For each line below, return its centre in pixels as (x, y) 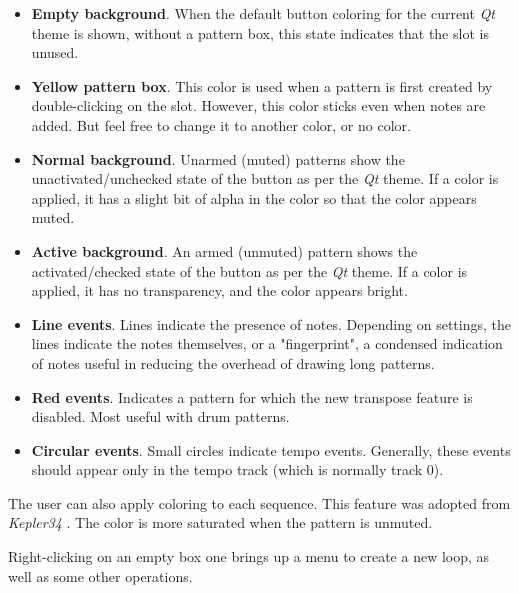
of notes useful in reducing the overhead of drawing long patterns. (233, 362)
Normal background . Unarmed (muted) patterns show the (218, 158)
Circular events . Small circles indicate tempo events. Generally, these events (271, 449)
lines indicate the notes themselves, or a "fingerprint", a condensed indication (267, 343)
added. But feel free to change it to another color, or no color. (221, 124)
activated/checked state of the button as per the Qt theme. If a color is (249, 270)
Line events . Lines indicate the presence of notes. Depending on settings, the (271, 323)
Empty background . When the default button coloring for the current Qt (263, 13)
